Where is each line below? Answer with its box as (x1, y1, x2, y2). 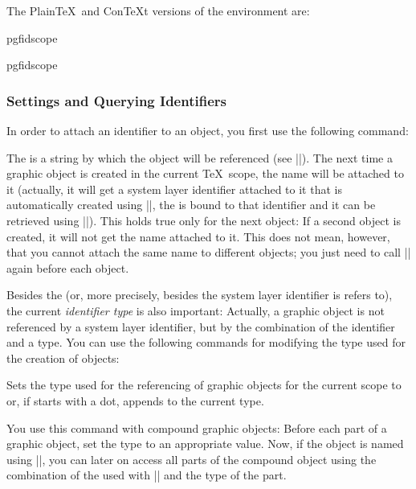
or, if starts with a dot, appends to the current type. (6, 392, 264, 409)
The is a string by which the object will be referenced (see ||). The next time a (6, 149, 393, 166)
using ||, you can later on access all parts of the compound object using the (6, 450, 377, 467)
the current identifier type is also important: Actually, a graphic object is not (6, 302, 385, 318)
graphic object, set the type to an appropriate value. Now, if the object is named (6, 435, 404, 452)
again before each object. (6, 259, 129, 276)
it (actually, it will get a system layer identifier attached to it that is (6, 180, 342, 197)
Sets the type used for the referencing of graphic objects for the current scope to (6, 376, 402, 393)
